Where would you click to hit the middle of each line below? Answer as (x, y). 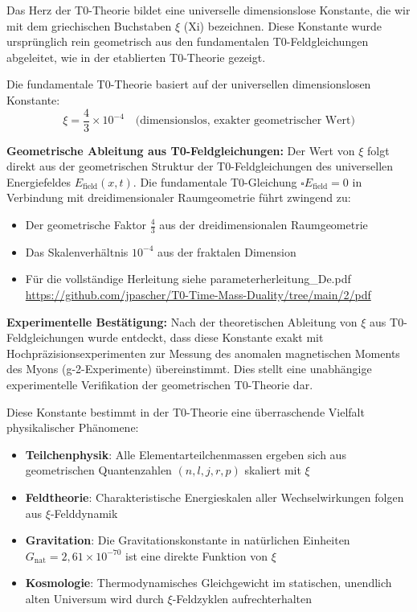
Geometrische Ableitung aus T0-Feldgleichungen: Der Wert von (181, 150)
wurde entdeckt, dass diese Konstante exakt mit (206, 337)
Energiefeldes (39, 181)
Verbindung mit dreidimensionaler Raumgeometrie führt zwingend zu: (179, 197)
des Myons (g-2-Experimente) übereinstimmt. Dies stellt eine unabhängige (189, 369)
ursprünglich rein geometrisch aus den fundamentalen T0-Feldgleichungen (188, 41)
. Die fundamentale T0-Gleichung (215, 181)
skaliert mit (273, 470)
